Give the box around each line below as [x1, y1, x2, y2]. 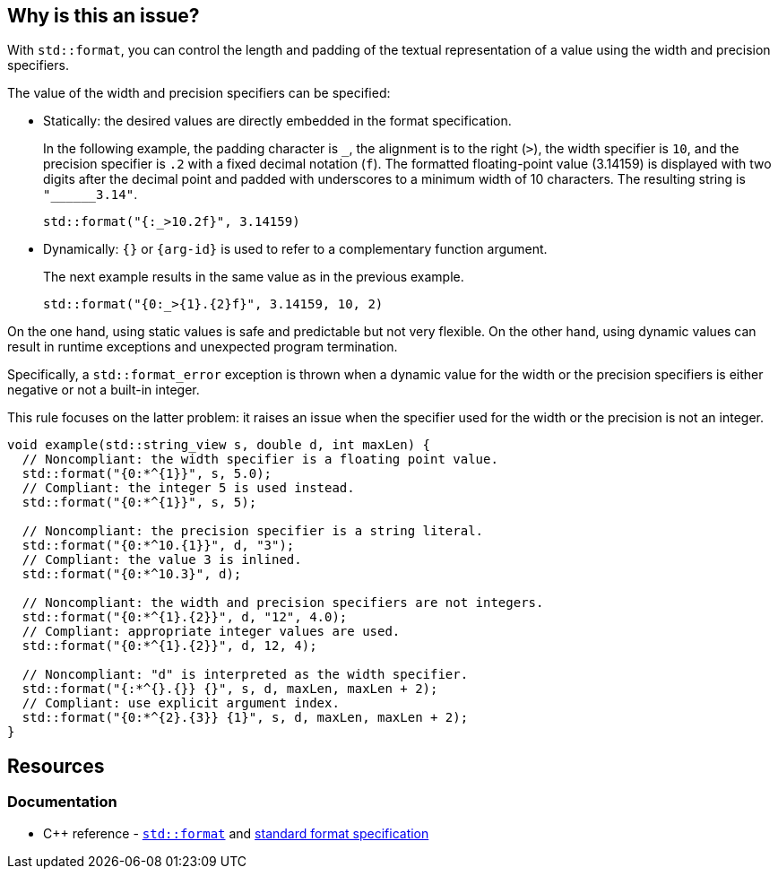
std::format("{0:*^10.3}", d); [22, 567, 242, 582]
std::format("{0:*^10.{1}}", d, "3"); [22, 538, 295, 553]
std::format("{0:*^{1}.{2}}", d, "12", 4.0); [22, 610, 348, 625]
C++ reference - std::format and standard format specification [43, 825, 429, 841]
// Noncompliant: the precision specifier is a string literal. [22, 524, 484, 539]
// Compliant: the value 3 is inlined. [22, 552, 302, 568]
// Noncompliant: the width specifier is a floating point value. [22, 452, 498, 467]
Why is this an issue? [7, 4, 200, 27]
